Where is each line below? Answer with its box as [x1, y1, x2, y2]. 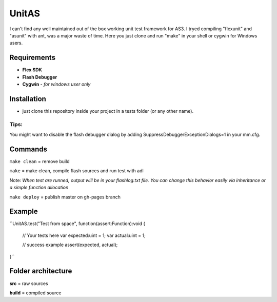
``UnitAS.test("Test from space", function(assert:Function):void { [9, 220, 146, 227]
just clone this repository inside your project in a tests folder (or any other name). [22, 108, 194, 114]
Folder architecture [9, 267, 72, 275]
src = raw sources [9, 280, 48, 287]
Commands [9, 145, 48, 153]
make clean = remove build [9, 158, 70, 164]
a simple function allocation [9, 185, 69, 191]
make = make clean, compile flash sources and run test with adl [9, 168, 144, 174]
